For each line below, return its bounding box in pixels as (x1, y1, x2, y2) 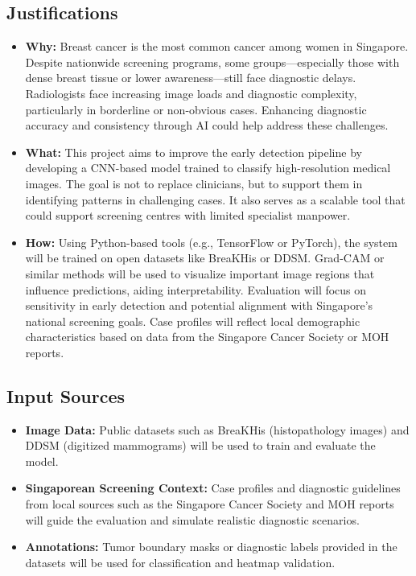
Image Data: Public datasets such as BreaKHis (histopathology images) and (25, 421, 410, 438)
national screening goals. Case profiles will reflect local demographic (25, 312, 360, 329)
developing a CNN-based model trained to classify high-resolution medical (25, 159, 391, 176)
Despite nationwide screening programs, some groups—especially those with (25, 53, 400, 70)
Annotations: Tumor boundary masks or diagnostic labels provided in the (25, 538, 397, 555)
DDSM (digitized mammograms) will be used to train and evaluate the (25, 437, 376, 454)
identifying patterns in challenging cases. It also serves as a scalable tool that (25, 191, 406, 208)
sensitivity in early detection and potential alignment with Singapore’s (25, 297, 373, 314)
